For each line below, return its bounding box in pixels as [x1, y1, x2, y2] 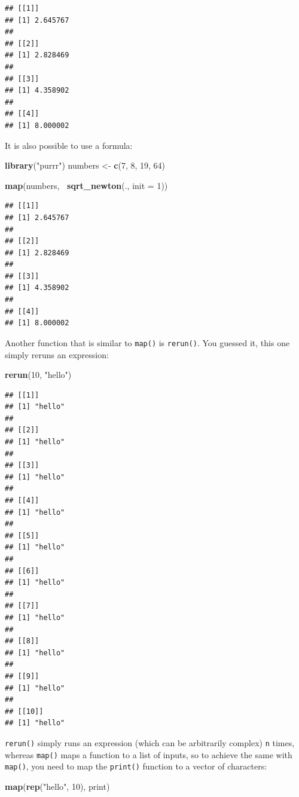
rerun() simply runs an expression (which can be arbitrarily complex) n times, [5, 736, 295, 749]
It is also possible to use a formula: [5, 139, 133, 151]
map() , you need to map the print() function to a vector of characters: [5, 760, 267, 772]
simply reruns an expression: [5, 348, 109, 361]
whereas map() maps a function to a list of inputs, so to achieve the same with [5, 748, 292, 761]
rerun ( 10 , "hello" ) [5, 368, 72, 381]
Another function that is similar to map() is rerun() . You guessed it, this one [5, 336, 290, 349]
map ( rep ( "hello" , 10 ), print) [5, 780, 110, 792]
